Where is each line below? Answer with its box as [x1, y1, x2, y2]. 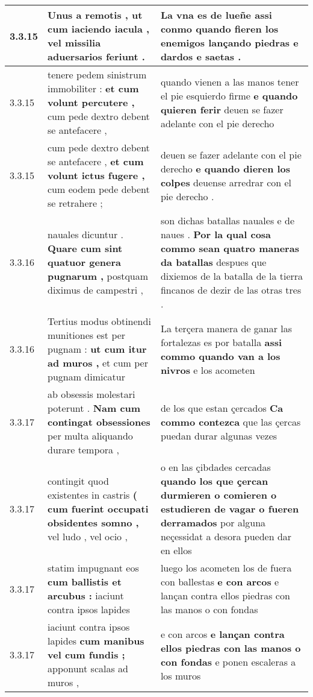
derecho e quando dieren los [160, 161, 291, 175]
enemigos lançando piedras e [160, 36, 299, 49]
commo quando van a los [160, 348, 280, 363]
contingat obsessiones [48, 415, 150, 429]
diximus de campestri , [48, 283, 143, 297]
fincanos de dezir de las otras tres [160, 283, 302, 297]
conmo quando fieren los [160, 22, 279, 36]
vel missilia [48, 36, 101, 49]
